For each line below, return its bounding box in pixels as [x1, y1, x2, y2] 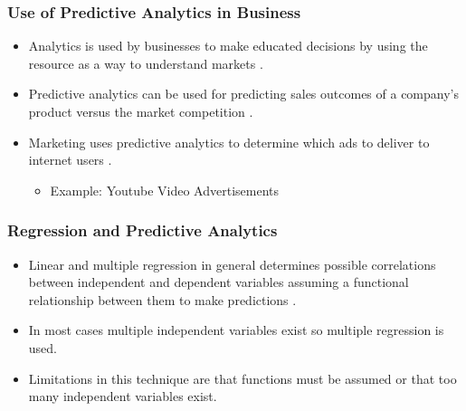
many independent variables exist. [28, 387, 217, 406]
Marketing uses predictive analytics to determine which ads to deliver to [28, 132, 430, 151]
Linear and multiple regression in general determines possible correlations [28, 254, 436, 273]
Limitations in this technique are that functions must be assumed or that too [28, 368, 457, 387]
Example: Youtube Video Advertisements [50, 180, 279, 199]
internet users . [28, 150, 112, 169]
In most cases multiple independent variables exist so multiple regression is [28, 320, 444, 339]
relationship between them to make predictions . [28, 290, 297, 309]
